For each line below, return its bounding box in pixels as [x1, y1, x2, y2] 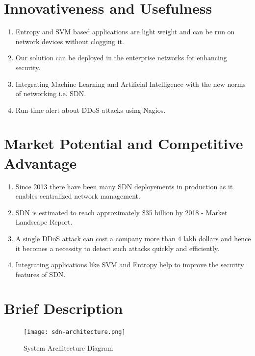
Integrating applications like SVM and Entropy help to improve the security [15, 259, 244, 270]
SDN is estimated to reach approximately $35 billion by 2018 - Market [15, 207, 228, 217]
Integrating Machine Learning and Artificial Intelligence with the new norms [15, 78, 246, 89]
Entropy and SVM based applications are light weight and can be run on [15, 26, 235, 37]
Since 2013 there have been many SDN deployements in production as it [15, 181, 233, 191]
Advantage [4, 153, 77, 173]
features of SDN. [15, 269, 66, 279]
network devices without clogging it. [15, 36, 124, 46]
